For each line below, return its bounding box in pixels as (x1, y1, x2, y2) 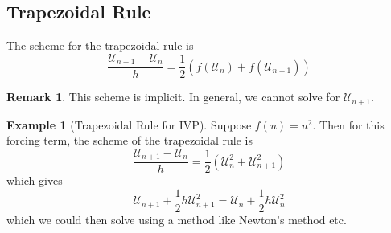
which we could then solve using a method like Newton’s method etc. (6, 211, 347, 228)
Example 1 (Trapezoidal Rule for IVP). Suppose (6, 116, 252, 133)
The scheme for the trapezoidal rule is (6, 37, 194, 54)
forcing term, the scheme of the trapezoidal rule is (6, 132, 253, 149)
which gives (6, 172, 63, 189)
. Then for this (312, 116, 385, 133)
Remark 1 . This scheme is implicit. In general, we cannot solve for (6, 88, 340, 105)
